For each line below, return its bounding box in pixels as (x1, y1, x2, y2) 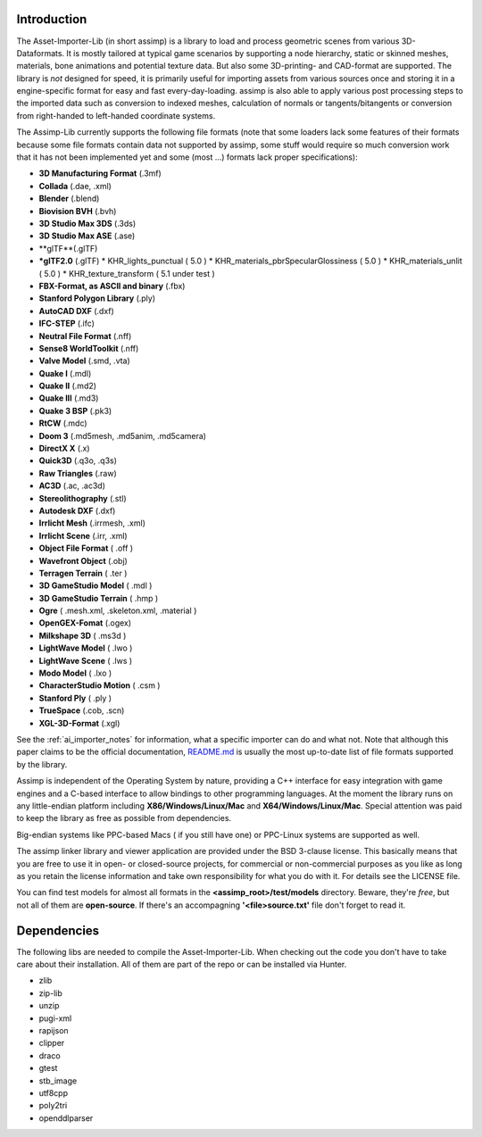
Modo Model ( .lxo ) (38, 668, 112, 678)
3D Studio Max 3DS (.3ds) (38, 218, 137, 228)
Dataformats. (16, 47, 65, 58)
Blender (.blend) (38, 193, 100, 204)
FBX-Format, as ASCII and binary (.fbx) (38, 280, 186, 291)
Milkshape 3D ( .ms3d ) (38, 630, 127, 641)
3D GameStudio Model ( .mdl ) (38, 580, 153, 591)
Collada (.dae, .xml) (38, 180, 112, 191)
